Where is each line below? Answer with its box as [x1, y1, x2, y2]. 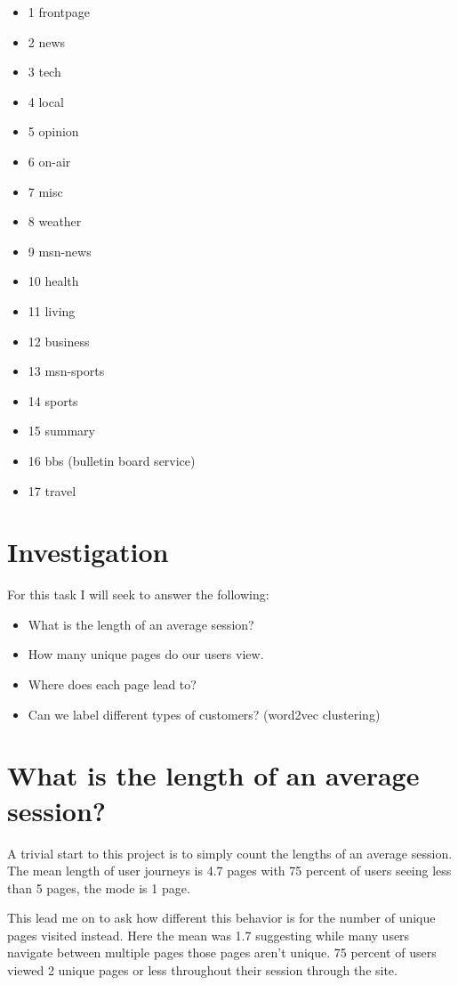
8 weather [28, 212, 82, 231]
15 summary [28, 421, 95, 440]
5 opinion [28, 122, 79, 141]
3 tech [28, 62, 61, 81]
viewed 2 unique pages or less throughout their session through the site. [7, 961, 398, 980]
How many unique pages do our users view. [28, 645, 264, 663]
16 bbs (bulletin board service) [28, 451, 196, 469]
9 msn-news [28, 241, 92, 260]
